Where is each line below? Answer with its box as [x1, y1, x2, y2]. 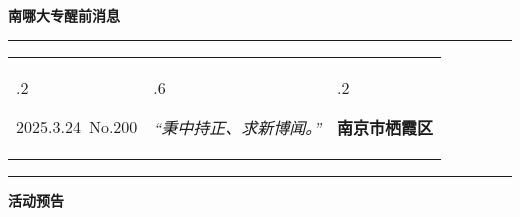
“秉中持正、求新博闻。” [153, 115, 322, 139]
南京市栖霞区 [337, 115, 434, 139]
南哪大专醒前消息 [8, 5, 120, 25]
